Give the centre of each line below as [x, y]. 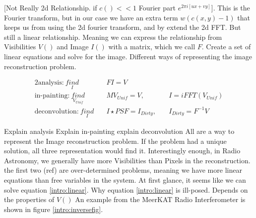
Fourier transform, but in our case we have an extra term [91, 17]
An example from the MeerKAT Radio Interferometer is [160, 199]
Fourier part [157, 7]
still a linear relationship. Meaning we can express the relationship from [113, 37]
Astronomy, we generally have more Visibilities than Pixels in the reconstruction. [127, 160]
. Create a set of [226, 47]
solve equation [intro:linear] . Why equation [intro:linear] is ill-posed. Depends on [126, 189]
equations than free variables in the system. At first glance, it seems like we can [125, 180]
